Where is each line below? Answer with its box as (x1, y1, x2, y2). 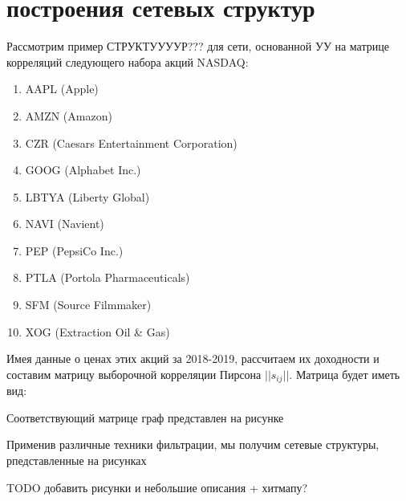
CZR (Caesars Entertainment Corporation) (25, 134, 238, 151)
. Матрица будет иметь (289, 365, 400, 382)
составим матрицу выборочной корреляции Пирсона (6, 365, 262, 382)
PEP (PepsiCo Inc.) (25, 242, 124, 259)
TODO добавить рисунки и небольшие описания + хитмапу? (6, 479, 307, 495)
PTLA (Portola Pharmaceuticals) (25, 269, 190, 286)
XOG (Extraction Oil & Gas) (25, 323, 170, 340)
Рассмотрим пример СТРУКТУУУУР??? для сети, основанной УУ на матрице (6, 38, 389, 55)
